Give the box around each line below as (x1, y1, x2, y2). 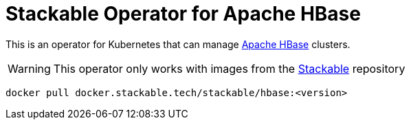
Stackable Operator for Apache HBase (5, 2, 361, 25)
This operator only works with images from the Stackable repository (53, 61, 406, 76)
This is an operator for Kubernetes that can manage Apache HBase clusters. (5, 38, 351, 50)
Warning (8, 61, 51, 76)
